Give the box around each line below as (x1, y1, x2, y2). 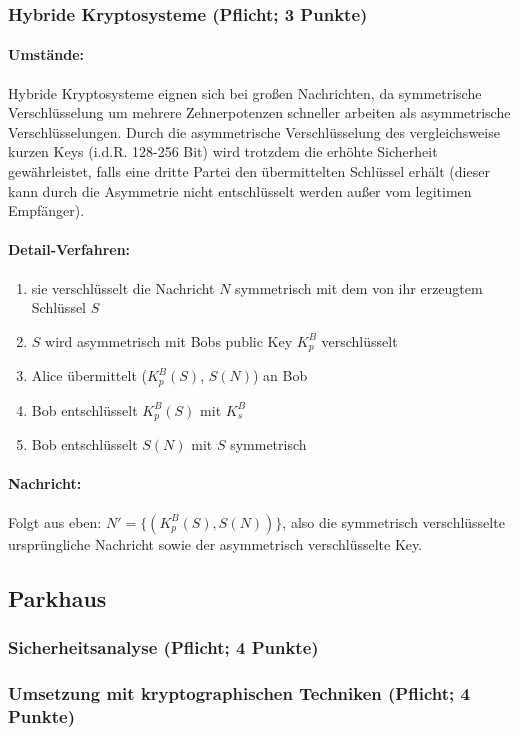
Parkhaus (8, 582, 107, 613)
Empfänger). (8, 200, 85, 221)
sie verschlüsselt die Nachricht (31, 277, 215, 298)
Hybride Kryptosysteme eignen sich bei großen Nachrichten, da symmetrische (8, 82, 482, 103)
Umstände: (8, 44, 84, 65)
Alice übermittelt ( (31, 365, 147, 386)
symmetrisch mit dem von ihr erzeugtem (235, 277, 483, 298)
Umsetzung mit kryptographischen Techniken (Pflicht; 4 (8, 680, 470, 705)
